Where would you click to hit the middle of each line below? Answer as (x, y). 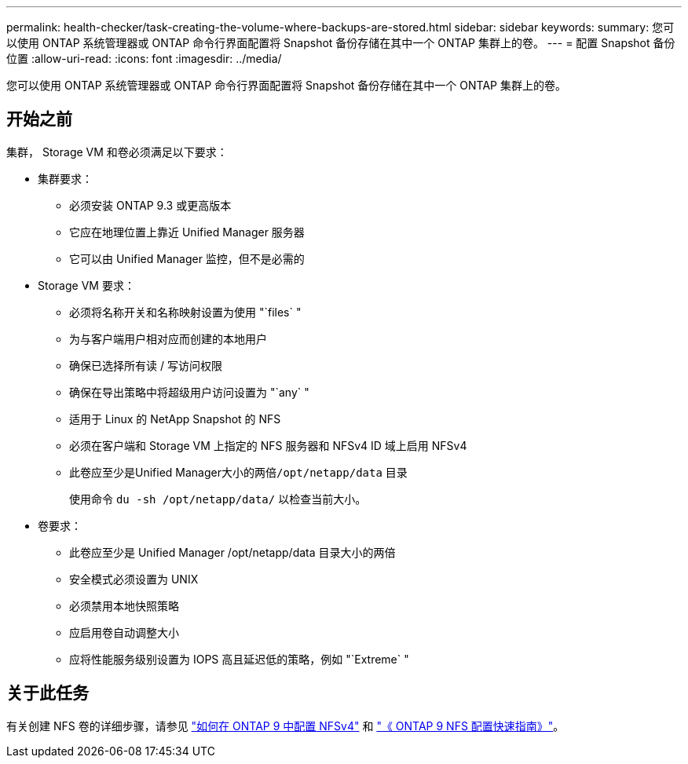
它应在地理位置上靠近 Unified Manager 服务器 (187, 232)
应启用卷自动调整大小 (124, 632)
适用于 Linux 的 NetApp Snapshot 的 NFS (175, 419)
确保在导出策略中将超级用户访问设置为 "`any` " (189, 392)
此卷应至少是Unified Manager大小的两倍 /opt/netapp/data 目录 (238, 472)
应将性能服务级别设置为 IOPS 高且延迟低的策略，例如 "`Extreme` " (239, 659)
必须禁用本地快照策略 (124, 605)
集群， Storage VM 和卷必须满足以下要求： (117, 152)
